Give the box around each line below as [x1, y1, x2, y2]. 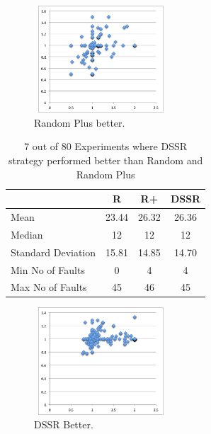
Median [11, 227, 43, 241]
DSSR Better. [34, 417, 93, 432]
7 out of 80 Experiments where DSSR [24, 139, 187, 154]
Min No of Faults [11, 262, 85, 277]
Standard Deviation [11, 244, 96, 259]
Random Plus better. [34, 115, 125, 130]
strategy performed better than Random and [8, 152, 203, 167]
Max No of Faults [11, 280, 87, 295]
